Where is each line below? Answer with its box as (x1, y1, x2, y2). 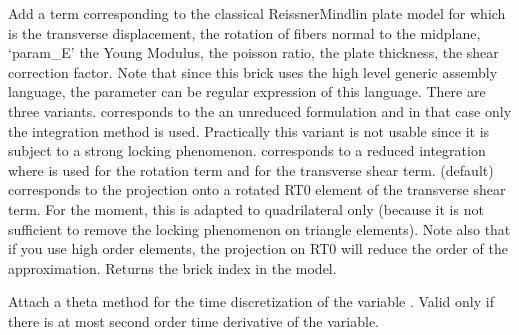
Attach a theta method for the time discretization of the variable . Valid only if (8, 291, 494, 312)
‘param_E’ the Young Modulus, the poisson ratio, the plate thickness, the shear (8, 42, 499, 63)
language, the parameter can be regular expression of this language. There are (8, 81, 486, 102)
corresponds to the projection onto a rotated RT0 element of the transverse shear (8, 179, 506, 200)
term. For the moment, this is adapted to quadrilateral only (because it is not (8, 198, 484, 219)
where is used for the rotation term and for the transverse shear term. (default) (8, 159, 494, 180)
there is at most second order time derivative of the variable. (8, 310, 379, 331)
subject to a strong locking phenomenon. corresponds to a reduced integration (8, 140, 486, 161)
